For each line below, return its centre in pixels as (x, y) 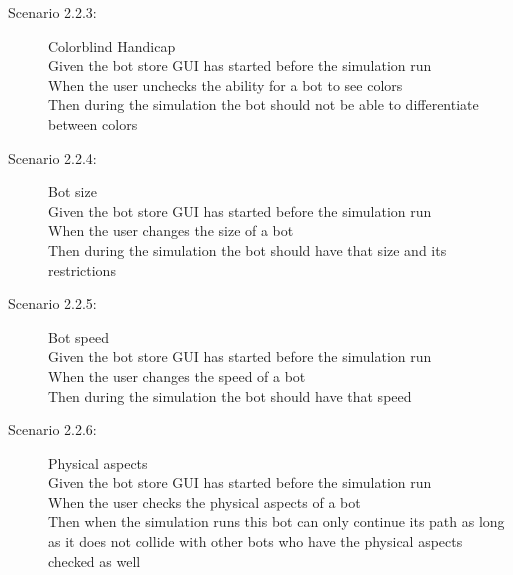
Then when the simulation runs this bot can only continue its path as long (276, 521)
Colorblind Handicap (112, 45)
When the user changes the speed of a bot (177, 375)
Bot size (72, 191)
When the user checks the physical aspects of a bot (204, 501)
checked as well (94, 560)
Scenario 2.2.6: (52, 429)
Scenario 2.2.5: (52, 303)
